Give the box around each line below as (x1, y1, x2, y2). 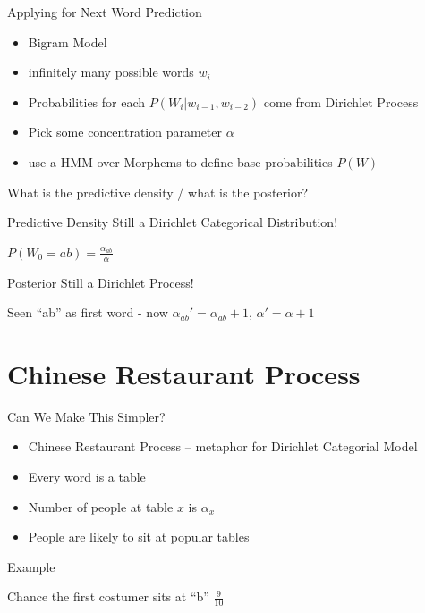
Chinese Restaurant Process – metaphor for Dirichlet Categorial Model (28, 437, 418, 456)
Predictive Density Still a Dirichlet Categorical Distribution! (7, 213, 338, 231)
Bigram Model (28, 32, 107, 51)
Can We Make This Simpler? (7, 407, 166, 425)
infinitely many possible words (28, 63, 194, 81)
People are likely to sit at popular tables (28, 527, 250, 546)
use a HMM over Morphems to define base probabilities (28, 152, 333, 171)
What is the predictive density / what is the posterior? (7, 182, 309, 201)
